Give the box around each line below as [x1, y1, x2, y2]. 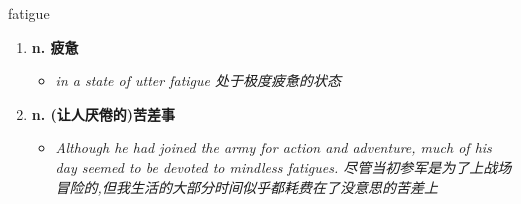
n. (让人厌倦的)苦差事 [31, 103, 176, 124]
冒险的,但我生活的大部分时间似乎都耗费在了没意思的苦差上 [55, 176, 438, 197]
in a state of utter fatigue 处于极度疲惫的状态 [55, 70, 342, 91]
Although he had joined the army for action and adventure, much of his [55, 137, 492, 158]
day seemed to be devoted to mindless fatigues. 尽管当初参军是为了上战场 [55, 156, 512, 177]
